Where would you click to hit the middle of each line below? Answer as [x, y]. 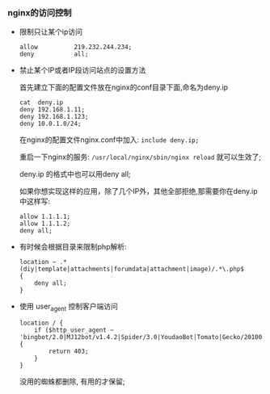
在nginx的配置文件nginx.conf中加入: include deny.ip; [109, 140]
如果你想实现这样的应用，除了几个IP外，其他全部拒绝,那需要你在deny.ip [138, 191]
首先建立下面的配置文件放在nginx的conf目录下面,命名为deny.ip [123, 87]
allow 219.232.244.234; [76, 47]
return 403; [69, 352]
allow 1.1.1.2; [45, 224]
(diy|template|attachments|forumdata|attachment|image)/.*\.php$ [131, 269]
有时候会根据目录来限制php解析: [73, 247]
